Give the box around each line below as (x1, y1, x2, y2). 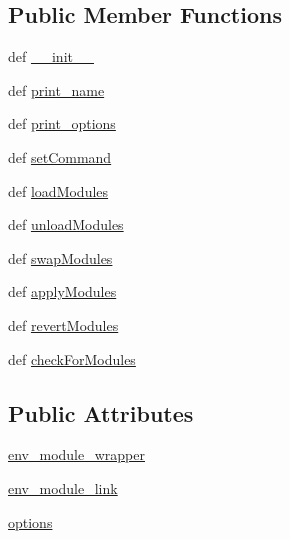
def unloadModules (8, 214, 124, 235)
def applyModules (8, 281, 117, 302)
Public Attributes (8, 397, 194, 428)
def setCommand (8, 146, 112, 167)
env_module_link (8, 477, 118, 498)
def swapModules (8, 247, 113, 268)
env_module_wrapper (8, 444, 145, 465)
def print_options (8, 113, 116, 134)
